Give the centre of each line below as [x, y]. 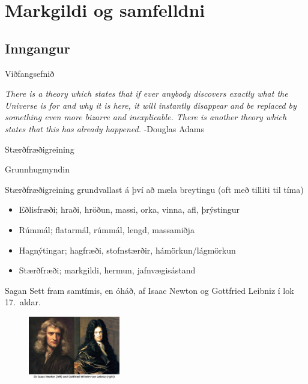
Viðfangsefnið [30, 73]
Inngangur [38, 48]
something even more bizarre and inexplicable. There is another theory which [146, 117]
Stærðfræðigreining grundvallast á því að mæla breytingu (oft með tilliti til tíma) [154, 189]
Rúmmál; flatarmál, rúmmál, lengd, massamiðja [107, 229]
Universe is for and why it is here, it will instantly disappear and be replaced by [151, 105]
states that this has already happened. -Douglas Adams [104, 128]
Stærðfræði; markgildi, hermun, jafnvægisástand [107, 270]
